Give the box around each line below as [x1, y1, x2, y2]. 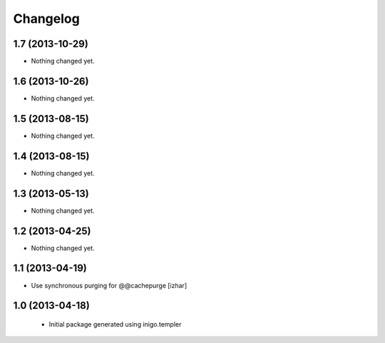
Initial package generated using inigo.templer [48, 319, 182, 328]
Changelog [13, 11, 80, 26]
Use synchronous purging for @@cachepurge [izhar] [31, 281, 188, 290]
